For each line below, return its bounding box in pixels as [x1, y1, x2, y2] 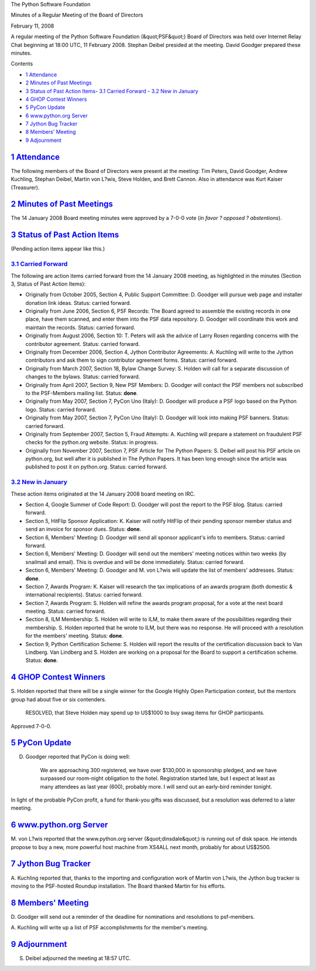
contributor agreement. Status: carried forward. [25, 340, 140, 347]
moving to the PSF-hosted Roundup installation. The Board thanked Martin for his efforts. [11, 882, 226, 889]
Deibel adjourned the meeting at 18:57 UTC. [25, 955, 131, 962]
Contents [11, 60, 33, 67]
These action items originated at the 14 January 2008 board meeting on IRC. [11, 490, 195, 497]
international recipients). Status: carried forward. [25, 591, 143, 598]
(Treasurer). [11, 184, 40, 191]
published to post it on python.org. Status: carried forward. [25, 463, 167, 470]
